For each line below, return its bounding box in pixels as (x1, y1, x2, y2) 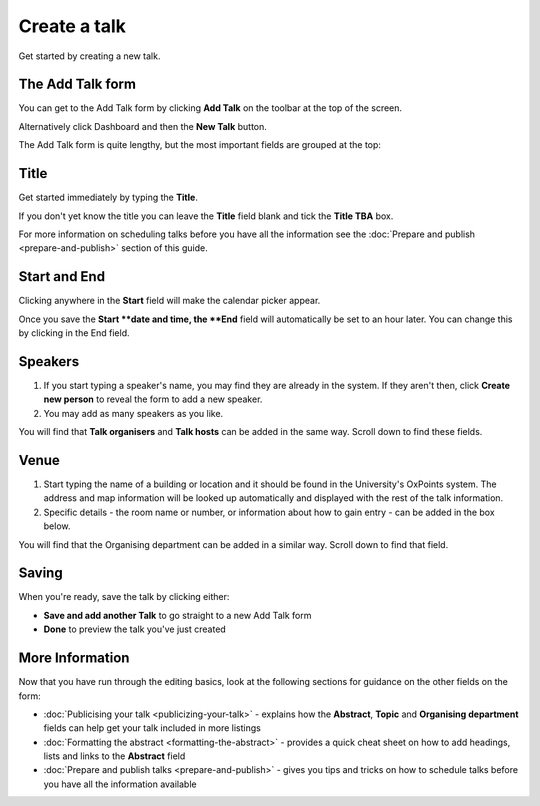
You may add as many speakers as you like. (43, 407, 224, 419)
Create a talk (18, 15, 127, 37)
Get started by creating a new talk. (18, 50, 161, 62)
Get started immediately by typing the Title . (18, 191, 199, 204)
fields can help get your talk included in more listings (43, 722, 262, 734)
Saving (18, 565, 64, 582)
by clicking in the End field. (18, 327, 130, 339)
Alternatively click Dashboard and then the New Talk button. (18, 120, 267, 132)
